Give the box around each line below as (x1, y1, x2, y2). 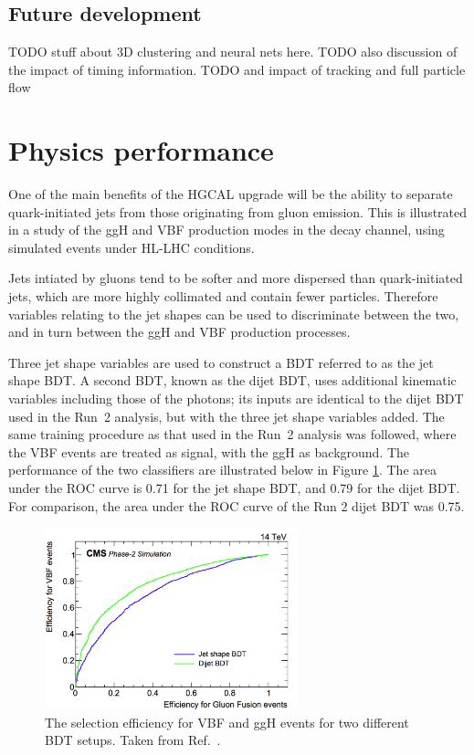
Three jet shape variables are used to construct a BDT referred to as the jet (8, 352, 434, 372)
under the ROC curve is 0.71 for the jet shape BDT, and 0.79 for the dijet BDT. (8, 478, 460, 498)
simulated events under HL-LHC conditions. (8, 237, 255, 257)
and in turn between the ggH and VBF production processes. (8, 322, 351, 341)
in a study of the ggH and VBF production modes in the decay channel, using (8, 220, 445, 239)
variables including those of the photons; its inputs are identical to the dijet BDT (8, 389, 464, 408)
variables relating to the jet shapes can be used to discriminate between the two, (8, 304, 459, 323)
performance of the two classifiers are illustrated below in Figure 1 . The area (8, 460, 437, 479)
